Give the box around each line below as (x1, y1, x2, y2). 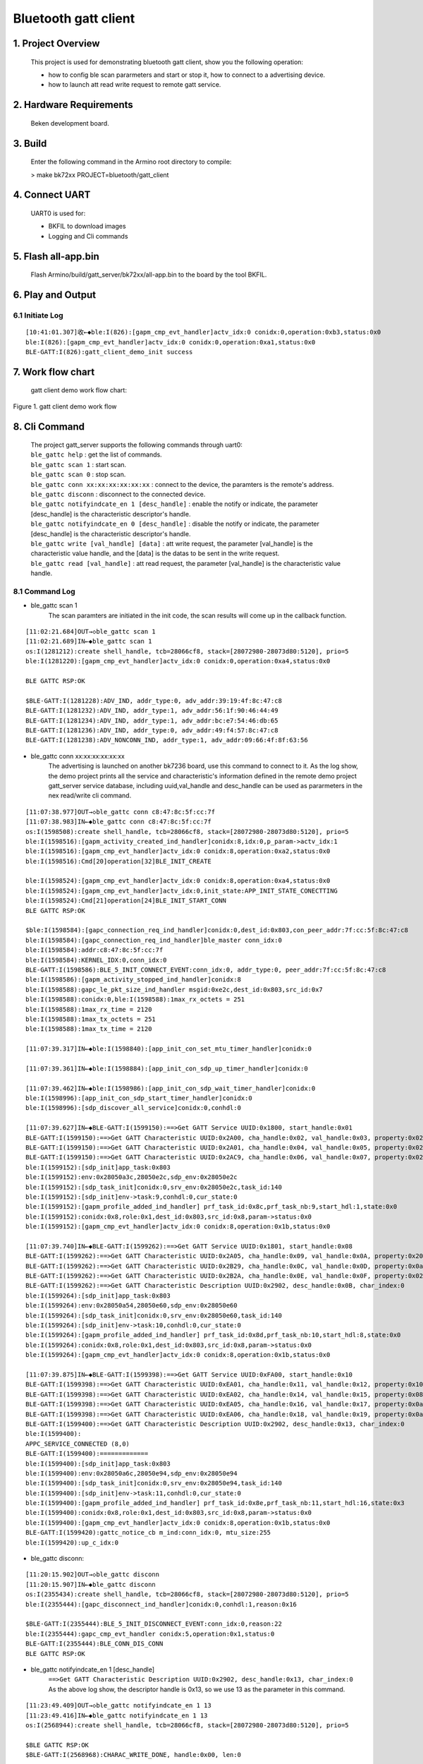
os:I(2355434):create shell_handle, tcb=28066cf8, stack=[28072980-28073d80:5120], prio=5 (25, 1590, 349, 1598)
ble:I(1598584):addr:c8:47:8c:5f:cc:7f (25, 946, 164, 954)
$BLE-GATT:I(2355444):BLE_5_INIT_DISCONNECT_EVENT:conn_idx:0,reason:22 (25, 1620, 282, 1628)
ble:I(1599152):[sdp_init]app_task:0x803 (25, 1163, 171, 1171)
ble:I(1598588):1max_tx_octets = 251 (25, 1015, 157, 1023)
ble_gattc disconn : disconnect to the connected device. (30, 490, 206, 499)
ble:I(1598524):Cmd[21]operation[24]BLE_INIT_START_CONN (25, 897, 227, 905)
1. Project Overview (13, 37, 100, 49)
